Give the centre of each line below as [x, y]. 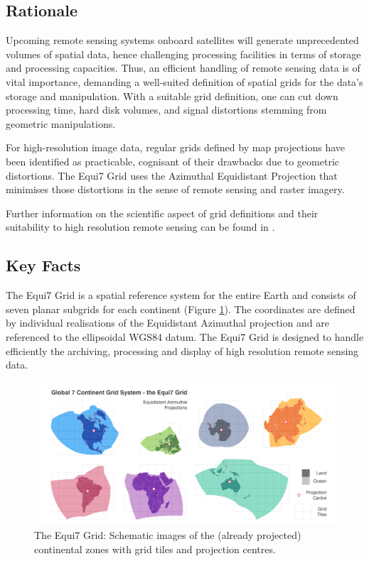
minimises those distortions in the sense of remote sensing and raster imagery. [175, 189]
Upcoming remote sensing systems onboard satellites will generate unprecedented [182, 40]
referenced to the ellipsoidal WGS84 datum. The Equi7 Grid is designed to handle [185, 336]
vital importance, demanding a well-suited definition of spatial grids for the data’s [184, 81]
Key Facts [43, 265]
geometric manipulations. [61, 123]
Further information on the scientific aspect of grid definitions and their [162, 213]
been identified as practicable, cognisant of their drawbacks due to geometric [172, 161]
